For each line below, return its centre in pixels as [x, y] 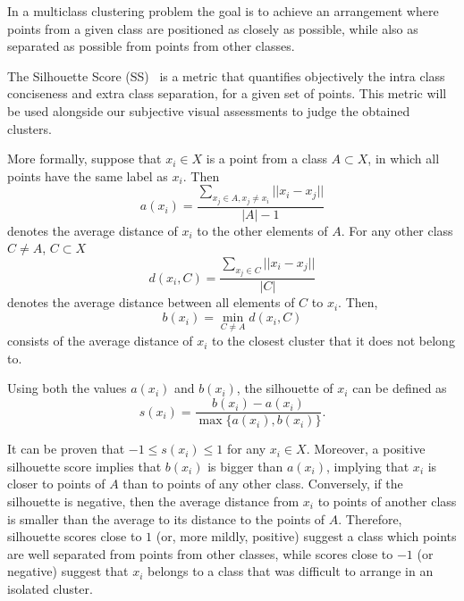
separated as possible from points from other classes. [151, 46]
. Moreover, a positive [366, 449]
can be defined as [400, 388]
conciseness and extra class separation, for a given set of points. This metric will [227, 93]
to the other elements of [262, 230]
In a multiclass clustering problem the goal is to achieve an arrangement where [223, 11]
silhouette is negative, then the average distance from [153, 501]
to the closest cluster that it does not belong [333, 341]
